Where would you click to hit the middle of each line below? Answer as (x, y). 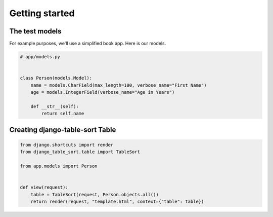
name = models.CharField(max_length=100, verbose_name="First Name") (119, 85)
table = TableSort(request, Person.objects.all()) (95, 194)
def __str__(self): (55, 106)
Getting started (42, 13)
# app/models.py (40, 57)
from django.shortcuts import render (67, 145)
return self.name (63, 114)
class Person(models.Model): (56, 78)
